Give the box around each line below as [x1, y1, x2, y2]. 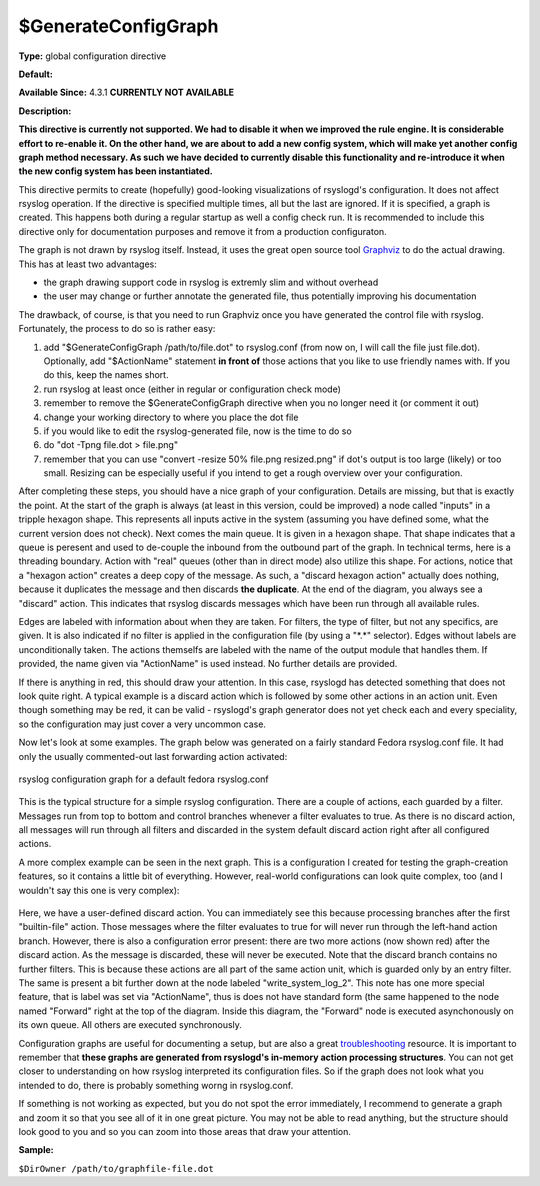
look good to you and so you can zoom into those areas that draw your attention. [18, 1125, 352, 1137]
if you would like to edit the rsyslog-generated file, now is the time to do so [43, 425, 352, 437]
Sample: [18, 1144, 54, 1156]
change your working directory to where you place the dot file [43, 411, 299, 423]
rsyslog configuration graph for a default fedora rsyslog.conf [18, 773, 269, 785]
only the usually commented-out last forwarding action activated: [18, 750, 288, 762]
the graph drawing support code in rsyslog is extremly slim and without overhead [43, 276, 379, 289]
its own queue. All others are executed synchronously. [18, 1019, 242, 1031]
